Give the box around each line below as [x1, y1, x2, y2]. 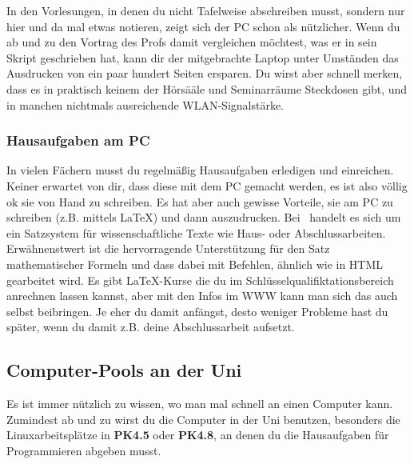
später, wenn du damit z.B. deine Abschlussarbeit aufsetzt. [6, 318, 295, 335]
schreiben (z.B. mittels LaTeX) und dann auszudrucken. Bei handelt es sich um [6, 209, 401, 226]
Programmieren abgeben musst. [6, 442, 161, 458]
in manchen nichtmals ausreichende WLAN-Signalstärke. [6, 96, 285, 113]
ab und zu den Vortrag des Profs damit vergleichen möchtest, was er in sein [6, 34, 377, 50]
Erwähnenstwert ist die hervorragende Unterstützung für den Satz [6, 240, 330, 257]
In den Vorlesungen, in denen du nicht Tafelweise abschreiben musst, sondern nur [6, 2, 405, 18]
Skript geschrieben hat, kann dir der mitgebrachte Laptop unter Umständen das [6, 49, 399, 66]
